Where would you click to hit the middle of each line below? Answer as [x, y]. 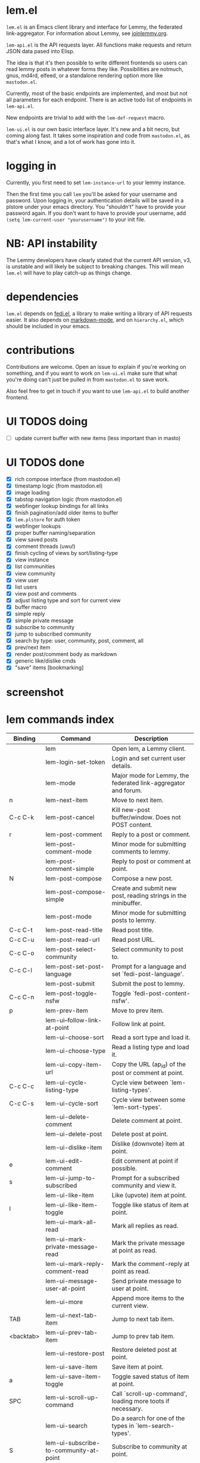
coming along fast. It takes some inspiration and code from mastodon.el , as [98, 135]
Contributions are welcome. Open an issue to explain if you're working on [96, 366]
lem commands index [60, 719]
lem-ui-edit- [64, 1160]
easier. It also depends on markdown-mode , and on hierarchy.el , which [95, 319]
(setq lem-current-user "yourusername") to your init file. [76, 219]
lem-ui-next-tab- [71, 1315]
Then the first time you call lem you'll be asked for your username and [92, 194]
